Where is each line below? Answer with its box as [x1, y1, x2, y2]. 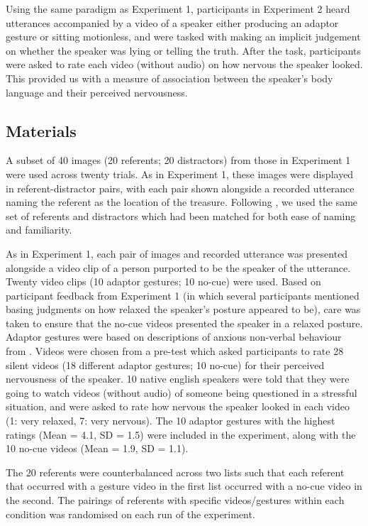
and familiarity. [6, 222, 72, 237]
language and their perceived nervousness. [6, 84, 188, 99]
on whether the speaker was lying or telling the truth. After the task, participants [6, 43, 362, 57]
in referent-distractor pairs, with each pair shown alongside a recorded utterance [6, 180, 355, 195]
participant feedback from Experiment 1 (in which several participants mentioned [6, 287, 359, 302]
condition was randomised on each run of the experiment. [6, 506, 255, 521]
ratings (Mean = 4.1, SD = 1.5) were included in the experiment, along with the [6, 427, 356, 442]
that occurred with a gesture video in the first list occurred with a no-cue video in [6, 478, 362, 493]
